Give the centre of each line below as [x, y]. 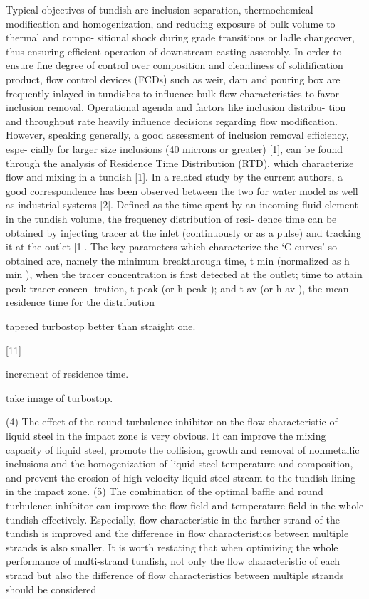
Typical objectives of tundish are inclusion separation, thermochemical [160, 9]
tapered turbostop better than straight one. [101, 326]
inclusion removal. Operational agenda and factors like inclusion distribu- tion [176, 107]
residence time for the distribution [80, 302]
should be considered [51, 589]
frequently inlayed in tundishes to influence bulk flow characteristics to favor [172, 93]
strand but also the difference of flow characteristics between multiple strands [175, 574]
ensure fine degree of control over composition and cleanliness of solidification [175, 65]
